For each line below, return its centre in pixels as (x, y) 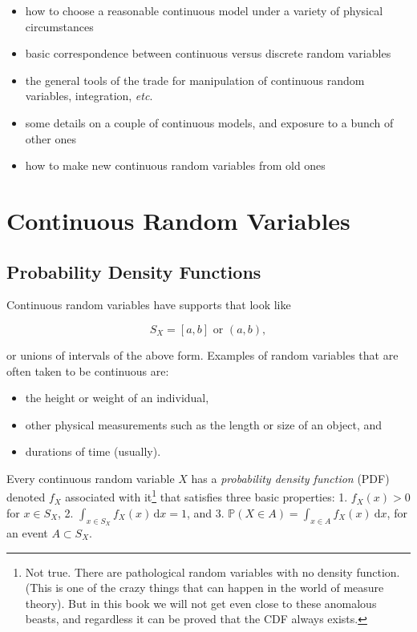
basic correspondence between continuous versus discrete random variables (208, 53)
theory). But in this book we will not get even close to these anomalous (201, 603)
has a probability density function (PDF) (290, 478)
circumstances (59, 26)
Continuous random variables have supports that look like (149, 305)
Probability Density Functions (134, 271)
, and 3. (206, 512)
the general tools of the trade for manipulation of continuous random (195, 80)
